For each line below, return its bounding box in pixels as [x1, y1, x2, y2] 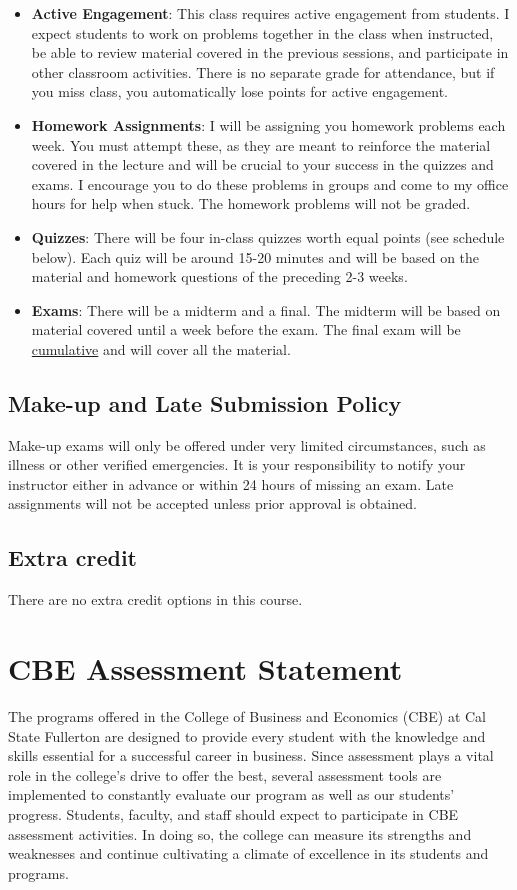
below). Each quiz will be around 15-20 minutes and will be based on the [31, 246, 480, 267]
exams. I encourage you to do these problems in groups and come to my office [31, 173, 509, 194]
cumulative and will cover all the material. [31, 338, 291, 359]
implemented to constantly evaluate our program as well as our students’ [8, 784, 455, 805]
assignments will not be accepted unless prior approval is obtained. [8, 493, 417, 514]
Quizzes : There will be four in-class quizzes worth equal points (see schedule [31, 226, 505, 247]
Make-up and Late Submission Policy [8, 387, 402, 418]
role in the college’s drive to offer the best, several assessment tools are [8, 764, 442, 785]
